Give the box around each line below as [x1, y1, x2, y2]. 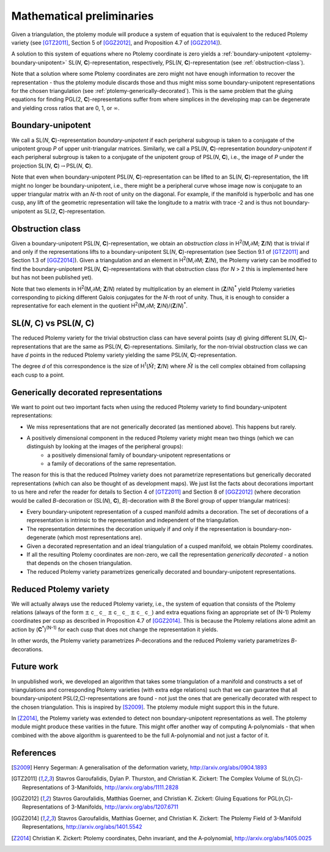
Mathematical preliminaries [11, 9, 154, 23]
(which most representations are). [57, 534, 142, 541]
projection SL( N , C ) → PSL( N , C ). [11, 162, 93, 169]
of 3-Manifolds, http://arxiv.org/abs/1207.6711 [64, 803, 178, 810]
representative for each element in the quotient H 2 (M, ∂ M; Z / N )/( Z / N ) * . [11, 301, 188, 309]
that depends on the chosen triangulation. [26, 560, 133, 567]
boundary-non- [252, 525, 292, 532]
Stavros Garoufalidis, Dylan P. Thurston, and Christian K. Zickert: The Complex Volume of [55, 775, 280, 782]
